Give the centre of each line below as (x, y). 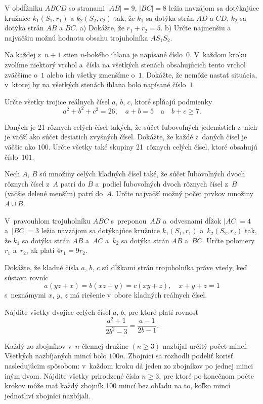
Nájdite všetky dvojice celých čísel (58, 311)
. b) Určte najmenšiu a (196, 28)
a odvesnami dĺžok (192, 220)
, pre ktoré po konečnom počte (206, 375)
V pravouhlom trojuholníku (48, 220)
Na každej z (23, 54)
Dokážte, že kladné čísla (42, 267)
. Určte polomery (228, 240)
